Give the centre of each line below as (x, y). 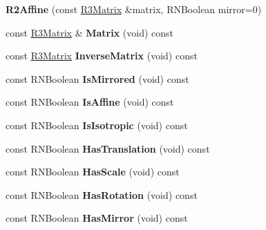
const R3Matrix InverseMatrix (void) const (102, 56)
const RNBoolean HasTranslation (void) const (108, 148)
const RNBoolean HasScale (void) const (93, 172)
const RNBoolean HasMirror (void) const (97, 218)
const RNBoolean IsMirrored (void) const (97, 78)
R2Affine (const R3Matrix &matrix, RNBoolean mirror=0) (134, 9)
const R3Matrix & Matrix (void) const (90, 32)
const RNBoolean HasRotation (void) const (102, 194)
